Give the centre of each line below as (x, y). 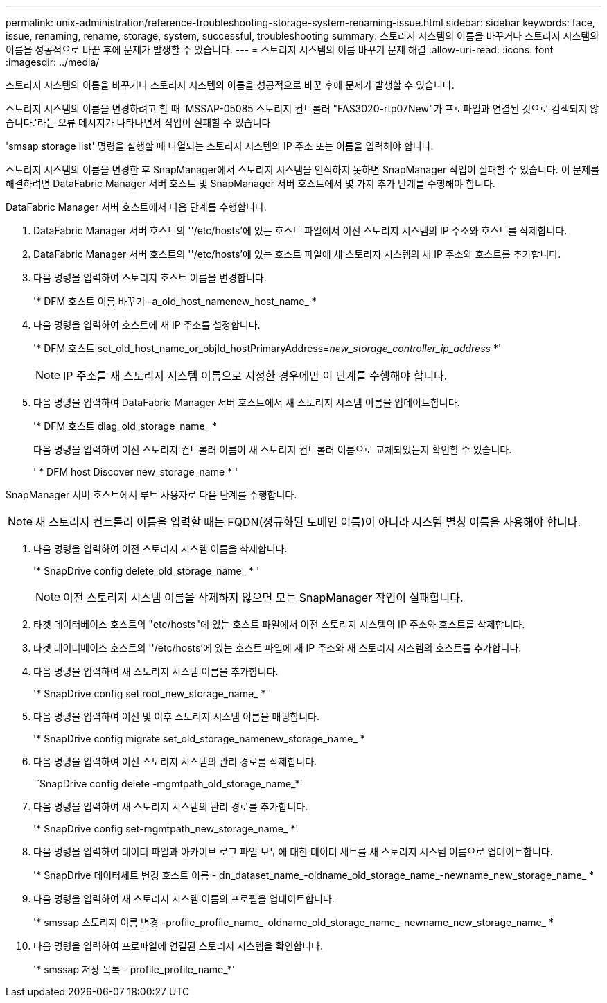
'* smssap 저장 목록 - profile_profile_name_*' (134, 969)
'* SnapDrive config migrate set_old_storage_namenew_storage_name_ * (199, 739)
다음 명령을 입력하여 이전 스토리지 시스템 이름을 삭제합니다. (160, 549)
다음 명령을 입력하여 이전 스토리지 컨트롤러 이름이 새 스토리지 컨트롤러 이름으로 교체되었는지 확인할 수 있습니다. (273, 450)
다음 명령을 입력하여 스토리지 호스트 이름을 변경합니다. (150, 278)
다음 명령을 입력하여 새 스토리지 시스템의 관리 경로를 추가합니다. (171, 806)
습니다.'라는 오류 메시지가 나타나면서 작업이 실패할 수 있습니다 (138, 122)
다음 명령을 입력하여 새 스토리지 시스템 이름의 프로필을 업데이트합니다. (184, 899)
